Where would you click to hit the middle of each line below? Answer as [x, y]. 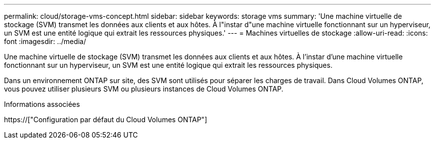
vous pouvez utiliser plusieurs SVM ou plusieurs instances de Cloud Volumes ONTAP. [144, 89]
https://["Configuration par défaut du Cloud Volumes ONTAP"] [106, 119]
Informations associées [42, 104]
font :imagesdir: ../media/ [45, 41]
